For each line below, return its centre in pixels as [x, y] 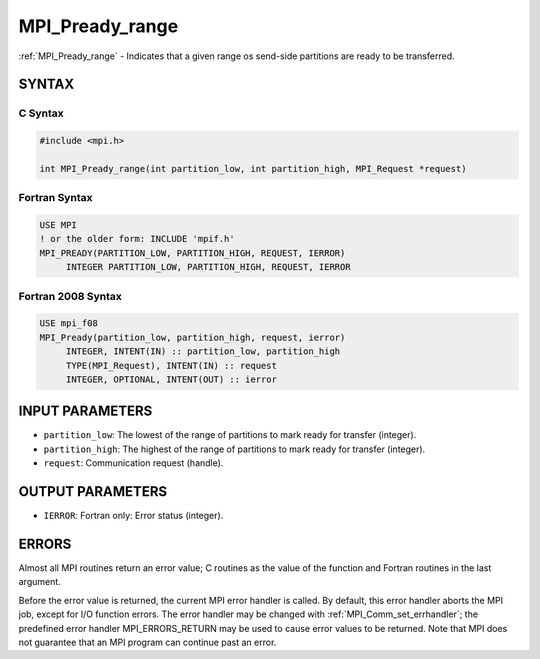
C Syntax [41, 113]
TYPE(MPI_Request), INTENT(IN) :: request [171, 365]
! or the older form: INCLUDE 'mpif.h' [137, 239]
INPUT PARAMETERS [85, 411]
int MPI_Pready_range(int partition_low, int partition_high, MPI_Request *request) [253, 168]
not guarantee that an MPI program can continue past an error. [147, 642]
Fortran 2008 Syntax [70, 296]
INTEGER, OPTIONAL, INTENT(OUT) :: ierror [171, 379]
